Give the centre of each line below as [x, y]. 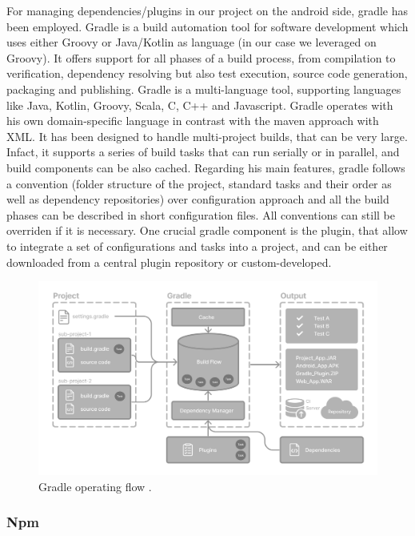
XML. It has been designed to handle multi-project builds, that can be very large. [207, 136]
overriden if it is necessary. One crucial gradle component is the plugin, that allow [207, 230]
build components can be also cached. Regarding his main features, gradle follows [206, 167]
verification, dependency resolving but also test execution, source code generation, [207, 73]
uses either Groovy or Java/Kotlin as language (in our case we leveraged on [192, 42]
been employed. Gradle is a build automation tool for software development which [207, 26]
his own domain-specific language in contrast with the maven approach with [193, 121]
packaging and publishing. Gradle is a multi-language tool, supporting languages [204, 89]
